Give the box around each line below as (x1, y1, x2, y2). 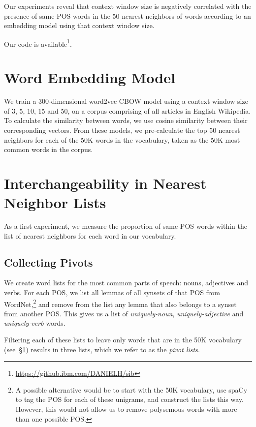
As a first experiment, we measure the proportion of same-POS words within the (4, 221, 247, 231)
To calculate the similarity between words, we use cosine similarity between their (4, 115, 248, 125)
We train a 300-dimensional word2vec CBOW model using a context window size (4, 96, 248, 106)
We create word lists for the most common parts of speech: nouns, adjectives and (4, 277, 249, 288)
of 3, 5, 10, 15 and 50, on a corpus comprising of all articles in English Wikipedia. (4, 105, 251, 116)
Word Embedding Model (4, 67, 175, 88)
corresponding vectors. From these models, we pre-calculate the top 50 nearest (4, 124, 240, 135)
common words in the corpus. (4, 144, 93, 154)
